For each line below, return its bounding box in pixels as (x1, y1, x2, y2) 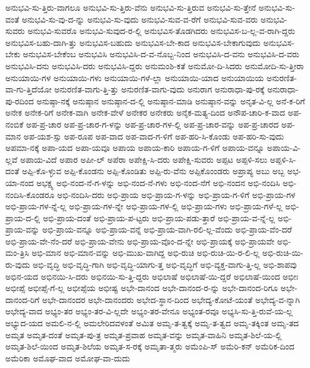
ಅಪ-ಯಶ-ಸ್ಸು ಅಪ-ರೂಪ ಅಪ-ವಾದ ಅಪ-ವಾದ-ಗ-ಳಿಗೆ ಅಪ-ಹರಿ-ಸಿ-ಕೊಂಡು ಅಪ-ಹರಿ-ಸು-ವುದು (23, 129, 284, 142)
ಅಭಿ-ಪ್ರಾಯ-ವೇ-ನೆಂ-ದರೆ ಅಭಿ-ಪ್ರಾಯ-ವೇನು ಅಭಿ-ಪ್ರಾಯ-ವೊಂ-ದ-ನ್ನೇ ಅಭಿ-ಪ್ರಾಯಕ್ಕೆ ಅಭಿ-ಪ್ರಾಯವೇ (5, 234, 275, 247)
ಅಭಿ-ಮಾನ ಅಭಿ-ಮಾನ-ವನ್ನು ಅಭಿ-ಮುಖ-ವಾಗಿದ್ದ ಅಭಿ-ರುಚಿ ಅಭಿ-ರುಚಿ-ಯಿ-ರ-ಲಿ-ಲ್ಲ (32, 246, 260, 259)
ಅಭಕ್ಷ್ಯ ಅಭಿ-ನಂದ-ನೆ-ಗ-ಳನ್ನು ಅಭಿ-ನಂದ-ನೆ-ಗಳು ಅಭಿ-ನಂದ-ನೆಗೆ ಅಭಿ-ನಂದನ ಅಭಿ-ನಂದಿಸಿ (36, 176, 280, 188)
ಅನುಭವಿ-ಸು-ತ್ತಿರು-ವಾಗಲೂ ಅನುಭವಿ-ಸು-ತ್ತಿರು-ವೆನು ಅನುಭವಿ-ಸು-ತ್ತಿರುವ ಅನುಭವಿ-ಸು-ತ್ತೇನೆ (5, 1, 256, 13)
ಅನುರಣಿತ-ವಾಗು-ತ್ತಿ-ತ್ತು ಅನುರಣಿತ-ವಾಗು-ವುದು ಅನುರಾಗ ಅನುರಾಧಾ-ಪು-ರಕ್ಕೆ (54, 83, 265, 95)
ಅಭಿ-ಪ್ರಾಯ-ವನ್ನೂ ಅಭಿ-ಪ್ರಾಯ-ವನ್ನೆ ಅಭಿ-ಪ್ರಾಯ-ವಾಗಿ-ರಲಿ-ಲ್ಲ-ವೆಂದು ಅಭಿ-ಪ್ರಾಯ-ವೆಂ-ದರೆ (42, 223, 292, 236)
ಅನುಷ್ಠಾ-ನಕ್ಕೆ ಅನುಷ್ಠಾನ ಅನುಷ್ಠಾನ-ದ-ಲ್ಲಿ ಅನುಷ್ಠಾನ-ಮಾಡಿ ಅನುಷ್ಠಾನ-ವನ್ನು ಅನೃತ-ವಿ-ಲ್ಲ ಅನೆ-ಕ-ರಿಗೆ (36, 94, 305, 107)
